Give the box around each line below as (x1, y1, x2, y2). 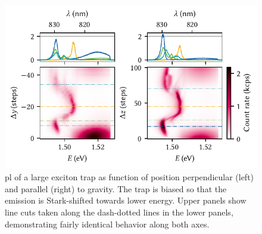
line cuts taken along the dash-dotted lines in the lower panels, (5, 205, 233, 218)
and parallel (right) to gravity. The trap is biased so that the (5, 182, 227, 195)
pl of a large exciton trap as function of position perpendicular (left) (5, 171, 254, 183)
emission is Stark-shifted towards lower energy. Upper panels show (5, 194, 247, 207)
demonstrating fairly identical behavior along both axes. (5, 217, 210, 230)
